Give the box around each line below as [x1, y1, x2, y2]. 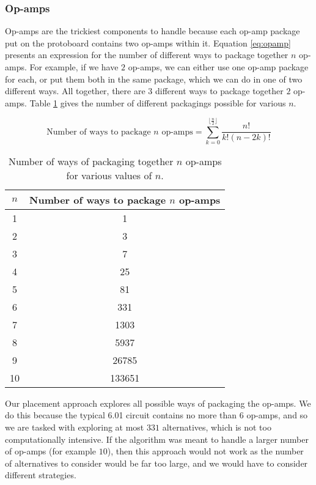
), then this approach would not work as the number [107, 445, 304, 457]
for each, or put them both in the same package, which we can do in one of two [5, 72, 303, 85]
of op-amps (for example [5, 445, 97, 457]
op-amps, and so [246, 409, 308, 421]
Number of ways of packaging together [8, 154, 174, 168]
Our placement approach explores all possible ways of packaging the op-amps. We [5, 396, 311, 409]
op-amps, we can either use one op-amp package [128, 61, 309, 73]
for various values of [66, 168, 152, 182]
